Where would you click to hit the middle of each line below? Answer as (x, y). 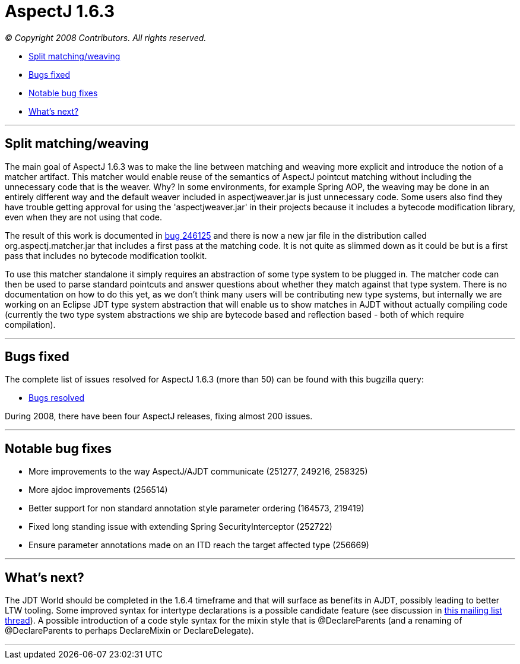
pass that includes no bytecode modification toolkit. (106, 255)
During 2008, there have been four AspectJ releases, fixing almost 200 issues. (159, 416)
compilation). (30, 324)
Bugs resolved (57, 398)
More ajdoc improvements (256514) (98, 490)
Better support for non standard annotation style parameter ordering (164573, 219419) (196, 508)
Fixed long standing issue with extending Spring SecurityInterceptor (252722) (180, 527)
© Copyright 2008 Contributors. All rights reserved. (106, 37)
